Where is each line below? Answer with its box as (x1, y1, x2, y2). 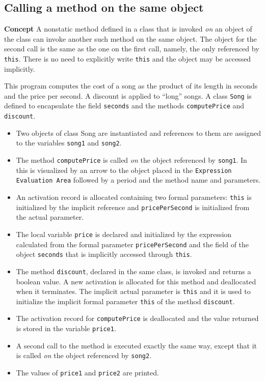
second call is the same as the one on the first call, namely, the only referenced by (4, 43, 259, 54)
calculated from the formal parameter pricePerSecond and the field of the (16, 239, 249, 249)
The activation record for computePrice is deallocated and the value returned (16, 313, 259, 324)
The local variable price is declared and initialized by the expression (16, 228, 232, 239)
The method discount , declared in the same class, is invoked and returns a (16, 266, 251, 276)
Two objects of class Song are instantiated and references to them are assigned (16, 127, 261, 138)
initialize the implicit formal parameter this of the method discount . (16, 296, 235, 306)
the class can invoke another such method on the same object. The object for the (4, 33, 257, 44)
